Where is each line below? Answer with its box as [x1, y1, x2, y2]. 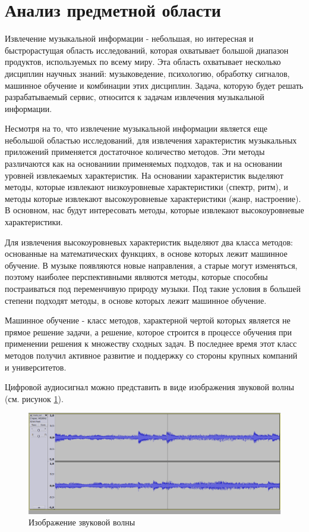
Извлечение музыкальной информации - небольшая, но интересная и [5, 32, 254, 45]
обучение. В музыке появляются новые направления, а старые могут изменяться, [5, 259, 298, 271]
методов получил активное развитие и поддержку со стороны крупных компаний [5, 349, 298, 361]
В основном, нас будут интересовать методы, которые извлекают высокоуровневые [5, 204, 304, 216]
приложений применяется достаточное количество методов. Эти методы [5, 145, 265, 158]
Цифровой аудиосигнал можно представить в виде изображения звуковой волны [5, 381, 294, 393]
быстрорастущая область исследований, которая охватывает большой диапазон [5, 43, 289, 56]
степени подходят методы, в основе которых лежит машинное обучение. [5, 294, 267, 306]
